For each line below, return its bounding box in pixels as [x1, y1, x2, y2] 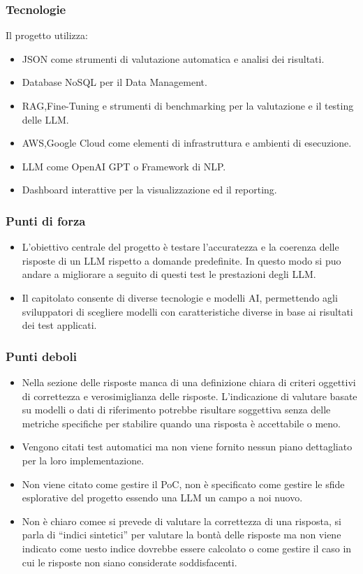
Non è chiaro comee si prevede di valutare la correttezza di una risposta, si [22, 513, 341, 528]
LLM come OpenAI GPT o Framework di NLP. [22, 159, 226, 173]
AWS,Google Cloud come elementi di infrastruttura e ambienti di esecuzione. [22, 135, 352, 150]
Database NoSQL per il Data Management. [22, 75, 207, 89]
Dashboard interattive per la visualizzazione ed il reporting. [22, 182, 277, 197]
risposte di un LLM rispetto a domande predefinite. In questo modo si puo [22, 253, 341, 267]
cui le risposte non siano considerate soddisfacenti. [22, 554, 237, 569]
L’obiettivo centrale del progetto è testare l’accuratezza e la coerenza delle [22, 240, 339, 254]
